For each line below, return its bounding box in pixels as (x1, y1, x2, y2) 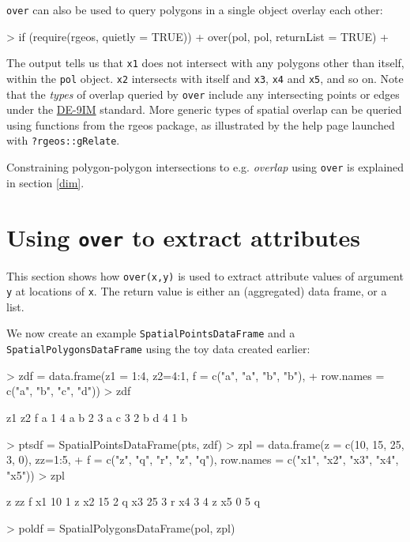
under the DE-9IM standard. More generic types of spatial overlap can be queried (6, 101, 402, 118)
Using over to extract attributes (6, 220, 360, 253)
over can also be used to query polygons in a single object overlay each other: (6, 2, 383, 17)
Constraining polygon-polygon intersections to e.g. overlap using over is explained (6, 159, 404, 175)
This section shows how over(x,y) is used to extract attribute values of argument (6, 267, 404, 284)
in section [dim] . (6, 174, 85, 190)
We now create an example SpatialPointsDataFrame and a (6, 325, 295, 341)
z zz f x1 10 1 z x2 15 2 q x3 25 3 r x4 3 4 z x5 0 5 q (6, 493, 261, 510)
